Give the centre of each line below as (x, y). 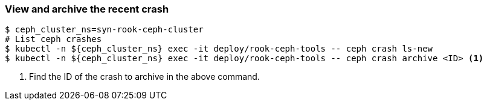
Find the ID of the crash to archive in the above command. (144, 77)
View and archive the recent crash (87, 9)
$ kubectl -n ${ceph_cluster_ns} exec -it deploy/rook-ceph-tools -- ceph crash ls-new (219, 49)
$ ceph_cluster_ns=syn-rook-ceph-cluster (104, 30)
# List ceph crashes (53, 39)
